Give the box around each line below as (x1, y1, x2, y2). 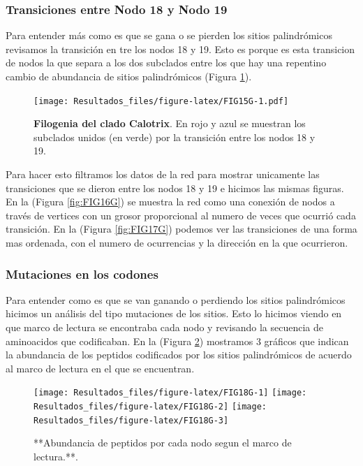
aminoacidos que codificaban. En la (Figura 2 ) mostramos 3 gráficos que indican (6, 333, 349, 348)
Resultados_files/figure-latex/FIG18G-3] (34, 415, 229, 425)
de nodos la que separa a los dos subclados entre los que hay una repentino (6, 55, 327, 70)
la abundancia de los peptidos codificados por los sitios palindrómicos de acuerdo (6, 347, 352, 362)
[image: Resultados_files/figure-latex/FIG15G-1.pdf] (34, 96, 289, 106)
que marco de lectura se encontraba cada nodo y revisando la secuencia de (6, 320, 323, 334)
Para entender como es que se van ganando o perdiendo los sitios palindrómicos (6, 292, 346, 307)
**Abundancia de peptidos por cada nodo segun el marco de (34, 435, 292, 450)
